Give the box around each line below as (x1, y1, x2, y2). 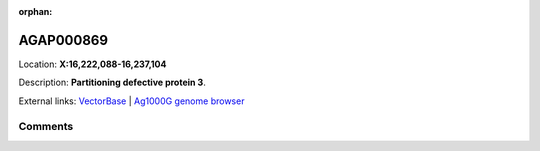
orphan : (18, 6, 53, 17)
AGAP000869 (18, 31, 109, 49)
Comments (18, 120, 74, 134)
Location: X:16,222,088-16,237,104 (18, 58, 167, 70)
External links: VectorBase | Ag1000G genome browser (18, 95, 245, 107)
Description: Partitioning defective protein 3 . (18, 76, 207, 89)
